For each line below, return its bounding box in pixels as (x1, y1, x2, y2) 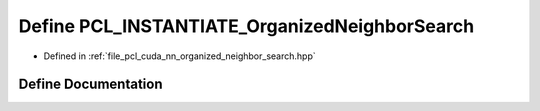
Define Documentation (18, 76, 163, 93)
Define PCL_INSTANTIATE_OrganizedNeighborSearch (18, 15, 475, 37)
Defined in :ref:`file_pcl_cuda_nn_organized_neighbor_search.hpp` (43, 50, 316, 62)
